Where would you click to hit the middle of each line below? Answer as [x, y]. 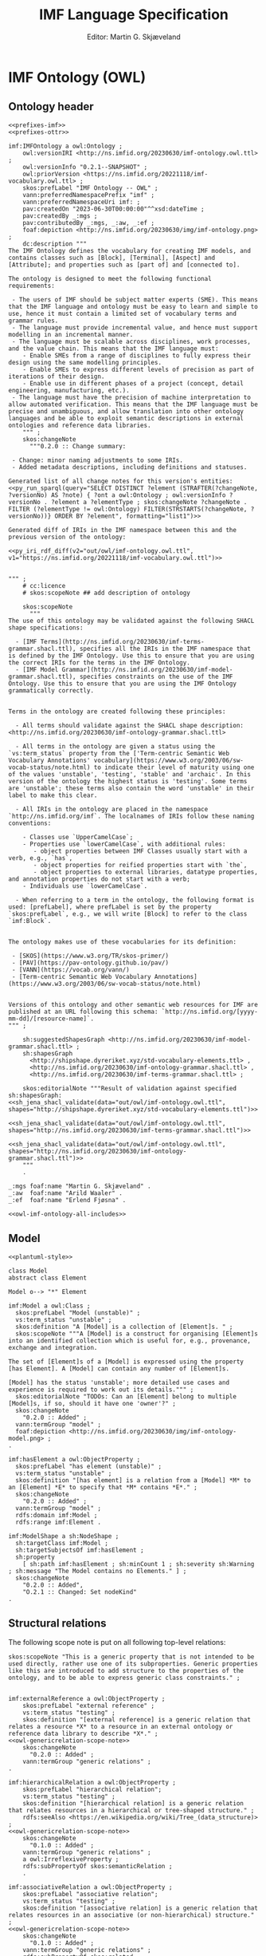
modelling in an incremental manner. [71, 334]
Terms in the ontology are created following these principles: [117, 712]
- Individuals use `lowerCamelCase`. [85, 886]
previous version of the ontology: [67, 537]
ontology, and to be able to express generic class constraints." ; [124, 1678]
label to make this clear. [53, 795]
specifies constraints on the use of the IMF [156, 676]
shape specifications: [46, 628]
